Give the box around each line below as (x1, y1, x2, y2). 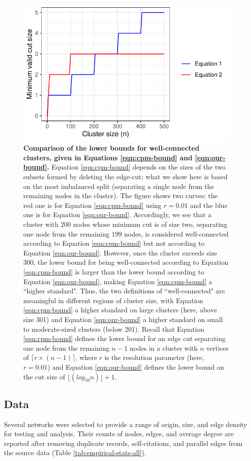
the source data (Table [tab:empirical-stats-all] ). (4, 447, 147, 458)
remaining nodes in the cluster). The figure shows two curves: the (23, 190, 218, 201)
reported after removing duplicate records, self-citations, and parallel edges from (4, 438, 243, 448)
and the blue (190, 200, 228, 210)
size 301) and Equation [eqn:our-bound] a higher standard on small (23, 314, 223, 324)
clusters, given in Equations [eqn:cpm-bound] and (23, 152, 193, 162)
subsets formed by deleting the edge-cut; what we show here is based (23, 171, 228, 182)
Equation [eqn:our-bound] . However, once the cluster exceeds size (23, 247, 218, 257)
